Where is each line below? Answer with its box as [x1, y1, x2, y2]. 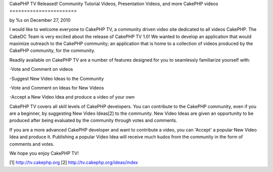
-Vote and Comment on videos [9, 66, 73, 72]
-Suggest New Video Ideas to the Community [9, 75, 104, 81]
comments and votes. [9, 141, 55, 147]
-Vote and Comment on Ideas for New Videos [9, 84, 104, 91]
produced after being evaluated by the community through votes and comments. [9, 117, 177, 123]
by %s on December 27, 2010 [9, 17, 71, 23]
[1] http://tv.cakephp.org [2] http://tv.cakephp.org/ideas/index [9, 159, 139, 165]
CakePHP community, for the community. [9, 48, 96, 54]
